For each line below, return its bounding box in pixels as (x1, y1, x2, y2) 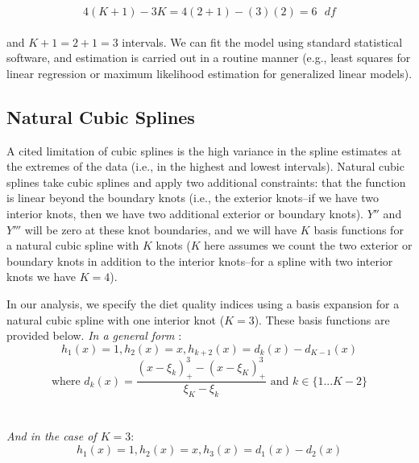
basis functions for (313, 221, 404, 238)
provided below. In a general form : (6, 327, 182, 344)
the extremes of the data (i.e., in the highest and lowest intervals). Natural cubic (6, 158, 404, 175)
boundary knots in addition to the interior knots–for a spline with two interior (6, 252, 393, 269)
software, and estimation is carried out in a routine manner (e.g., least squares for (6, 49, 411, 66)
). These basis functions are (254, 311, 390, 328)
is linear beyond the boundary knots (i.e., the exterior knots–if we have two (6, 189, 380, 206)
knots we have (6, 268, 77, 285)
